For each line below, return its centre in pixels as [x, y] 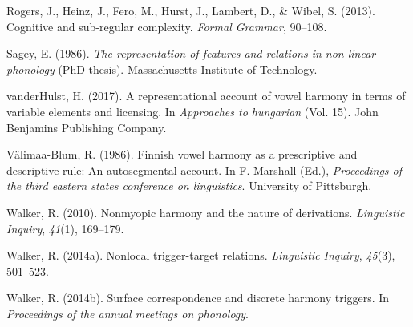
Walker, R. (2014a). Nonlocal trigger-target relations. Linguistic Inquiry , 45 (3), [201, 255]
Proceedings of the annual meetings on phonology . [128, 313]
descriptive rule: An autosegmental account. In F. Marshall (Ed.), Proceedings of [204, 170]
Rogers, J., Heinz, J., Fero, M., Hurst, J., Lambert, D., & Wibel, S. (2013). [191, 10]
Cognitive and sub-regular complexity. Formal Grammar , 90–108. [167, 26]
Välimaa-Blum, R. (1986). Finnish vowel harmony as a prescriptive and [182, 154]
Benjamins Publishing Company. [87, 127]
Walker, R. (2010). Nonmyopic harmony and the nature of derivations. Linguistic [206, 212]
